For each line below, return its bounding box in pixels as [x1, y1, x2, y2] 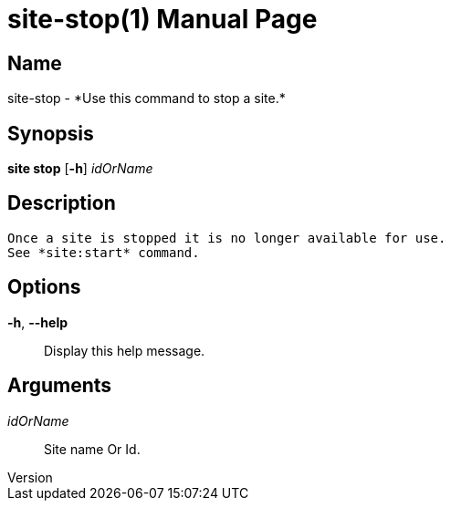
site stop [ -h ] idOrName [7, 161, 153, 177]
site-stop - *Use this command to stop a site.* [7, 90, 286, 107]
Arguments [7, 374, 112, 398]
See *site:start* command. [7, 244, 200, 260]
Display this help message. [44, 342, 205, 358]
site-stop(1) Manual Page [7, 4, 318, 35]
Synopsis [7, 121, 94, 145]
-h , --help [7, 314, 68, 330]
